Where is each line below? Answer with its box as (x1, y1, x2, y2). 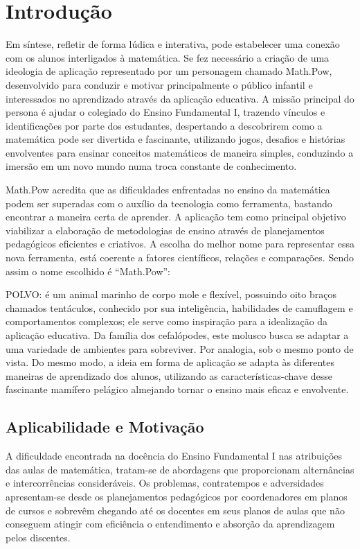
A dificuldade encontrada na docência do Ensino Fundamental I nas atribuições (6, 448, 343, 463)
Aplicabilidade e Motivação (6, 416, 204, 437)
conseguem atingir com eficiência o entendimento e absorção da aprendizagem (6, 516, 335, 531)
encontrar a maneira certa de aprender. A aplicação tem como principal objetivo (6, 209, 346, 224)
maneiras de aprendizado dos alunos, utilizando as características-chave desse (6, 368, 333, 383)
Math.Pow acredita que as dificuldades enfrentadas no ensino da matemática (6, 182, 330, 197)
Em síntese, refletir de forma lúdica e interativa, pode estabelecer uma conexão (6, 37, 340, 51)
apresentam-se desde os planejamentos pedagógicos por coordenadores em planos (6, 489, 348, 503)
